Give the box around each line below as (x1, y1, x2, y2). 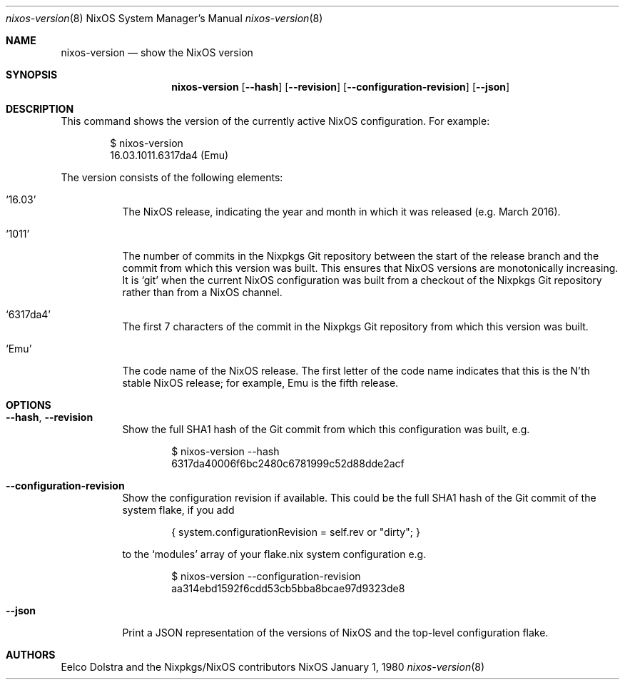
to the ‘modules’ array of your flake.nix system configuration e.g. (122, 548, 427, 560)
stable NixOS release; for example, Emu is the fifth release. (122, 377, 399, 389)
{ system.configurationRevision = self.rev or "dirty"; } (171, 526, 420, 538)
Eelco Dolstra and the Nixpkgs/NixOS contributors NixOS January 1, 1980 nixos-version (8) (61, 661, 485, 673)
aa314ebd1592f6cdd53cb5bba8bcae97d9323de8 (171, 582, 405, 594)
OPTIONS (6, 399, 51, 411)
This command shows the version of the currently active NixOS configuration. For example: (61, 115, 490, 127)
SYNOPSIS (6, 68, 58, 81)
